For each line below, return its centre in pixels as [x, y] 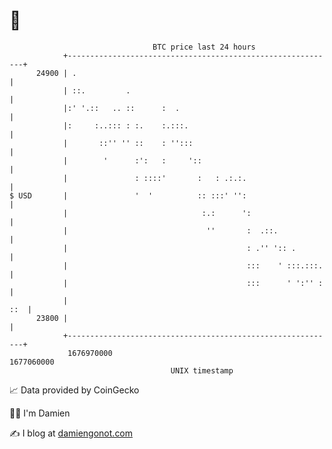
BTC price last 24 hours [204, 47]
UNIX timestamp [202, 370]
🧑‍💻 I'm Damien [40, 413]
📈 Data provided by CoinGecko [74, 390]
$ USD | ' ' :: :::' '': [128, 195]
